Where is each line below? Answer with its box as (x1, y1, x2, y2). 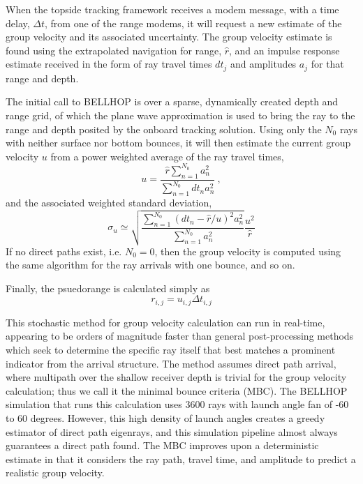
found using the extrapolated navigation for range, (6, 43, 222, 57)
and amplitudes (230, 56, 297, 71)
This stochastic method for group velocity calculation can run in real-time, (6, 315, 325, 329)
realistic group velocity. (6, 465, 105, 480)
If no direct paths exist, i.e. (6, 243, 122, 258)
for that (311, 56, 344, 71)
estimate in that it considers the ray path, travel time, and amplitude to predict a (6, 451, 356, 466)
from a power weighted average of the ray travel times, (50, 149, 284, 163)
